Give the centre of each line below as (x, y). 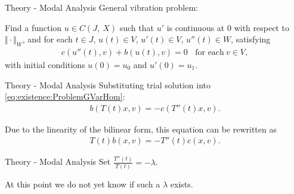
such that (137, 27)
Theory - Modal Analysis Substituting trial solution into (108, 84)
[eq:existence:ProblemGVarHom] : (65, 96)
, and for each (47, 39)
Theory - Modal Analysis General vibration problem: (102, 7)
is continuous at (196, 27)
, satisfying (251, 39)
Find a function (33, 27)
